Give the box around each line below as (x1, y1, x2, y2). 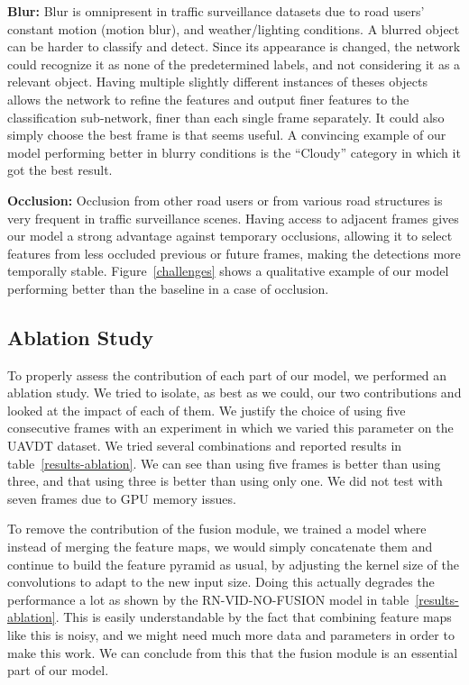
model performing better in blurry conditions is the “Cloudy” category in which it (7, 142, 461, 161)
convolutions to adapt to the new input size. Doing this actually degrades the (7, 572, 435, 591)
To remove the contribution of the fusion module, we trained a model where (7, 519, 427, 538)
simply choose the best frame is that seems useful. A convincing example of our (7, 125, 446, 144)
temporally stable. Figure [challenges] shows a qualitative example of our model (7, 261, 449, 280)
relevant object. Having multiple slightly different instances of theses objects (7, 72, 428, 91)
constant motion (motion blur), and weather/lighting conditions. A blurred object (7, 19, 460, 38)
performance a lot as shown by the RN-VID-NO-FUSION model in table (7, 589, 409, 608)
